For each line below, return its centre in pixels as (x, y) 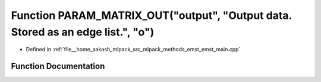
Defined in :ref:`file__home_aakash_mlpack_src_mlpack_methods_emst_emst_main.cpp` (133, 50)
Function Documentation (58, 66)
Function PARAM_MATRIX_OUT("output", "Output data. (152, 15)
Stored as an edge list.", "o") (83, 32)
